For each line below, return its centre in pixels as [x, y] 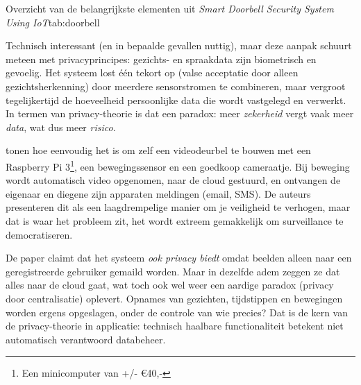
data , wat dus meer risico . [61, 127]
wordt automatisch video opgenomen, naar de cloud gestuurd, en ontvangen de [173, 180]
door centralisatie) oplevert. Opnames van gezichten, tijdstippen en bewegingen [174, 298]
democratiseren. [39, 234]
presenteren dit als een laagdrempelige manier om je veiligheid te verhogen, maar [178, 207]
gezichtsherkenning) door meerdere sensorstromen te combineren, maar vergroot [176, 86]
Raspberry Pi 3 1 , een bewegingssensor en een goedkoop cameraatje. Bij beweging [178, 165]
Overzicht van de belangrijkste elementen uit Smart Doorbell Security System [170, 8]
